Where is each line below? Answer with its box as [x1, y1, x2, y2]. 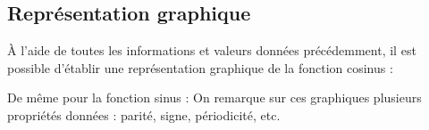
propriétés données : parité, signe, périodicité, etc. [7, 105, 281, 124]
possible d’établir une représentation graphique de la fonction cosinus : [7, 58, 393, 77]
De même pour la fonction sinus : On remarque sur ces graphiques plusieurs [7, 88, 422, 107]
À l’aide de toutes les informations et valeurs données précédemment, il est [7, 41, 416, 60]
